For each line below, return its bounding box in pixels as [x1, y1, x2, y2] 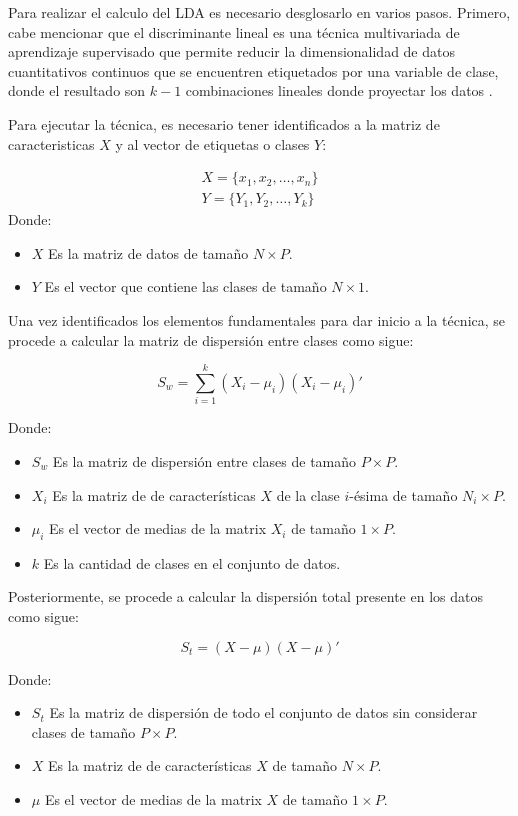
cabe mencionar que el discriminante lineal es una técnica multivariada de [8, 21, 460, 42]
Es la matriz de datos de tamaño [48, 242, 249, 263]
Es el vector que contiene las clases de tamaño [44, 276, 327, 297]
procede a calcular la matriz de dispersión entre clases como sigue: [8, 329, 414, 350]
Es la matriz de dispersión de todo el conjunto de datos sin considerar [49, 702, 478, 723]
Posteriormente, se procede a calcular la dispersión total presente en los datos [8, 586, 483, 607]
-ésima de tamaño [349, 484, 458, 505]
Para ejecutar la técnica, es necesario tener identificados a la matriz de [8, 113, 440, 134]
